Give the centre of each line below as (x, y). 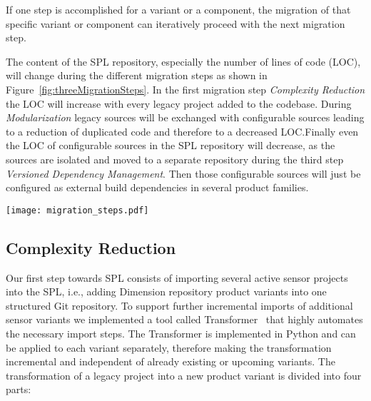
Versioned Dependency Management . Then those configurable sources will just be (183, 173)
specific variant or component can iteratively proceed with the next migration (176, 23)
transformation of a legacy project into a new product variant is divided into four (184, 375)
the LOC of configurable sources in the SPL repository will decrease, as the (171, 145)
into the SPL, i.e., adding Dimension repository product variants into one (166, 291)
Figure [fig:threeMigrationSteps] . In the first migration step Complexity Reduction (185, 89)
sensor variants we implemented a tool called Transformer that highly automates (184, 319)
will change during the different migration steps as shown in (137, 75)
